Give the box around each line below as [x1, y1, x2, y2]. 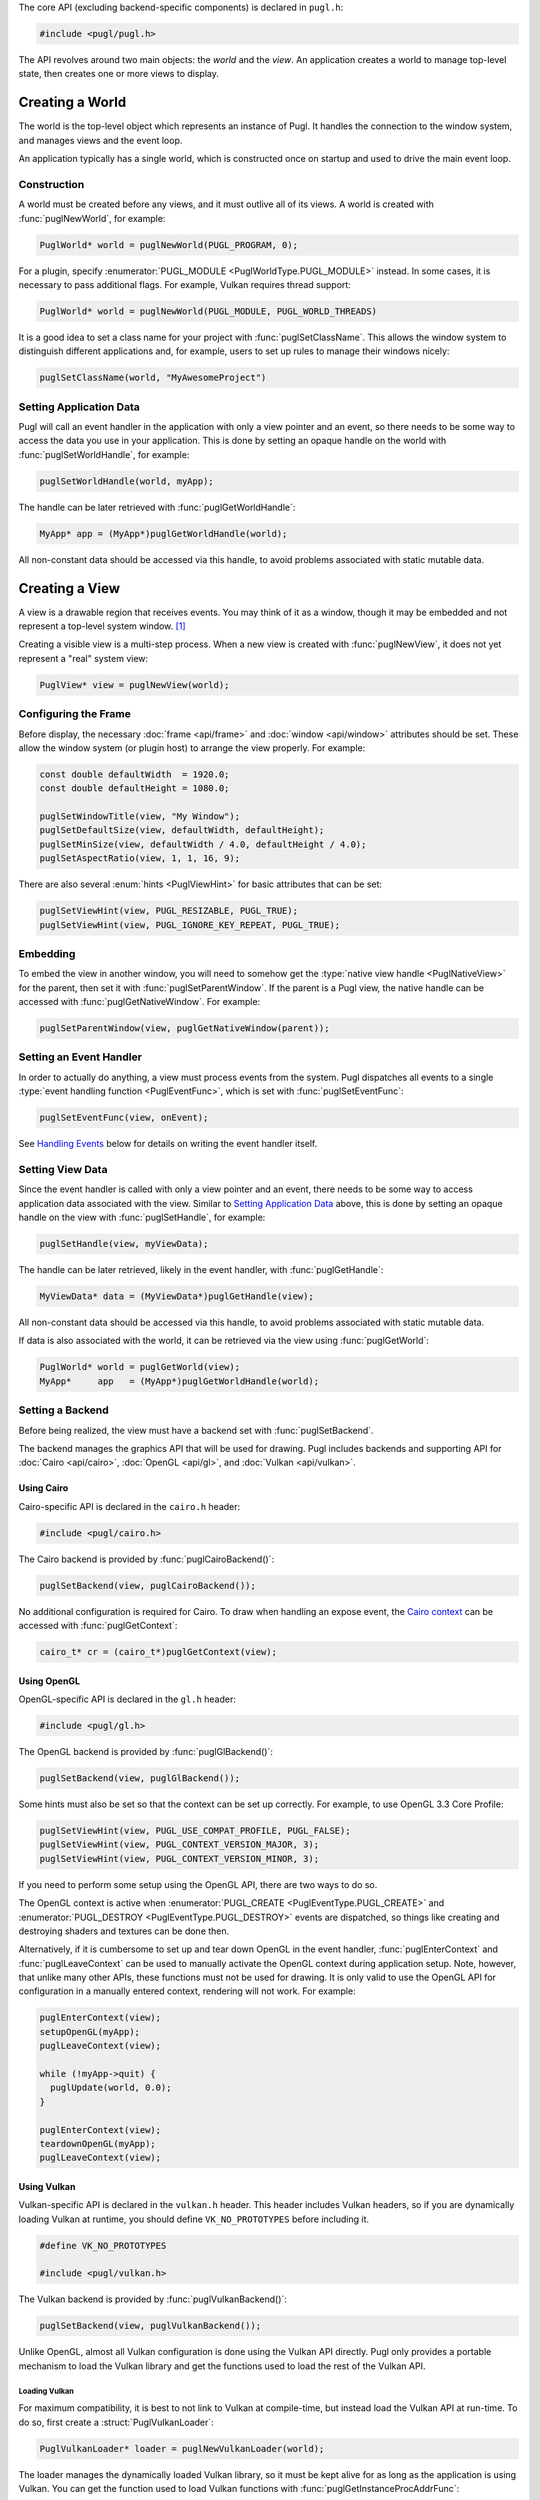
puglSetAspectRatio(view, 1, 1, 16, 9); [39, 853, 240, 864]
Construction [18, 177, 85, 191]
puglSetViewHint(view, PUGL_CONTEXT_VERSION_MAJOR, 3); [39, 1839, 320, 1850]
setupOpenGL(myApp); [39, 2026, 140, 2037]
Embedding [18, 946, 76, 960]
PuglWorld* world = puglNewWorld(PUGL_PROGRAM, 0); [39, 239, 299, 250]
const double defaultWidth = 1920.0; [39, 768, 230, 780]
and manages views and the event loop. [18, 134, 183, 146]
